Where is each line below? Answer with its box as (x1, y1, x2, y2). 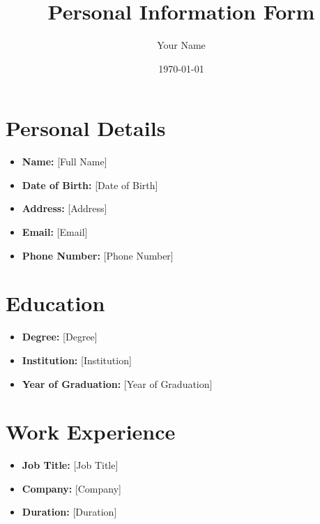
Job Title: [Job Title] (22, 458, 119, 472)
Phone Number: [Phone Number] (22, 248, 174, 262)
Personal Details (6, 114, 166, 142)
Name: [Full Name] (22, 154, 107, 169)
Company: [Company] (22, 481, 121, 495)
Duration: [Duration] (22, 504, 117, 519)
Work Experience (6, 417, 176, 446)
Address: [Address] (22, 201, 107, 216)
